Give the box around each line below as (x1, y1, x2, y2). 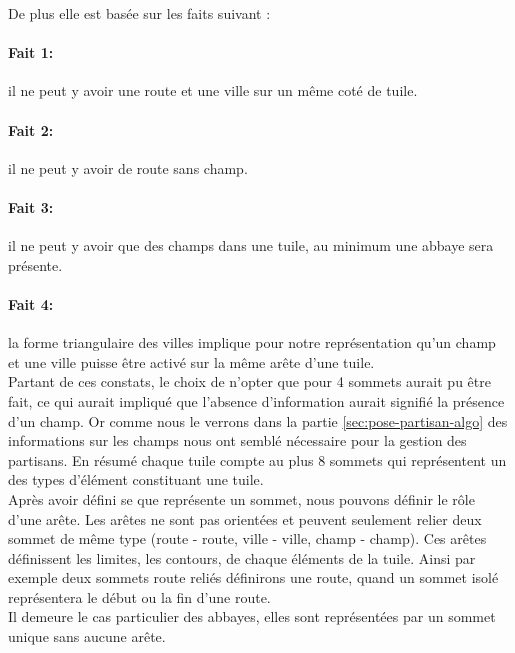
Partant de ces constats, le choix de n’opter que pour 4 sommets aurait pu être (8, 371, 491, 392)
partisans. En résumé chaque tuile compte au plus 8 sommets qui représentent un (8, 449, 507, 470)
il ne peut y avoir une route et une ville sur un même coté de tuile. (8, 80, 418, 101)
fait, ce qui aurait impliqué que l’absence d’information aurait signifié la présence (8, 390, 505, 411)
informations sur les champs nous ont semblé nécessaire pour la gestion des (8, 430, 467, 451)
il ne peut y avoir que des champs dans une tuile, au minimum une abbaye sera (8, 235, 494, 256)
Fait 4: (8, 293, 54, 314)
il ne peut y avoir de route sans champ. (8, 157, 248, 178)
